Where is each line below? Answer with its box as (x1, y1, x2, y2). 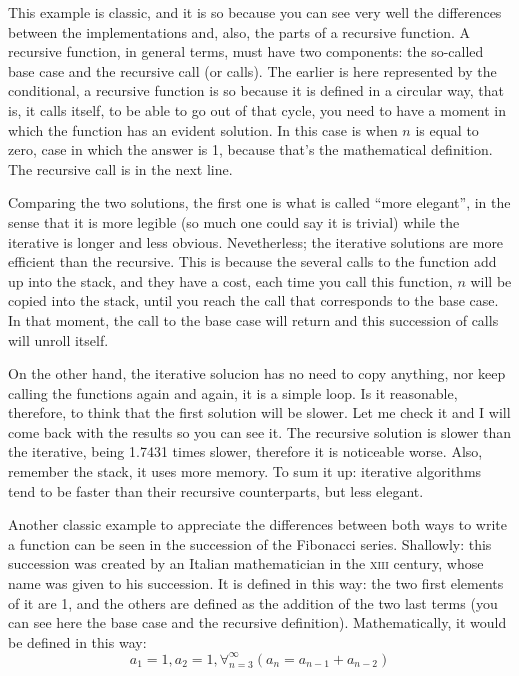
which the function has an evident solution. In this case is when (8, 119, 398, 140)
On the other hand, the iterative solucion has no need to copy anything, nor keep (8, 363, 506, 384)
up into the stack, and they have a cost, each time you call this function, (8, 270, 453, 291)
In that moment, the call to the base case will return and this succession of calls (8, 309, 499, 330)
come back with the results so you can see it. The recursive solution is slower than (8, 421, 512, 442)
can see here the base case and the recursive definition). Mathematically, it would (8, 612, 507, 633)
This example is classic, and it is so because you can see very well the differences (8, 2, 502, 22)
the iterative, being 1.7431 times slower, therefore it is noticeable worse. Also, (8, 441, 483, 462)
